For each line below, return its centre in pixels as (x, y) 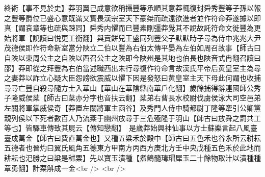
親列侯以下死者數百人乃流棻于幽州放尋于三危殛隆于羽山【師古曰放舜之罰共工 (132, 118)
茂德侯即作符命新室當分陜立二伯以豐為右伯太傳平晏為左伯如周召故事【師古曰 (132, 48)
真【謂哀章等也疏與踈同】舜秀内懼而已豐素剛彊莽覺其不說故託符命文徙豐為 (129, 28)
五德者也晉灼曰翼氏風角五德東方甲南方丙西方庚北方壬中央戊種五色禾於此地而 (132, 148)
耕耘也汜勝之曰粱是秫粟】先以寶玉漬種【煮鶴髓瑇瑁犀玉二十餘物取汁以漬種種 (132, 157)
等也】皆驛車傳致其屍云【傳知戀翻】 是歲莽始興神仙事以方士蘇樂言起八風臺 (131, 128)
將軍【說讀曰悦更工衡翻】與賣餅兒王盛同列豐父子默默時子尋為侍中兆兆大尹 (136, 37)
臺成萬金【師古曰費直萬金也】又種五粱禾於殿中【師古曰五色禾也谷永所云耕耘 (132, 137)
